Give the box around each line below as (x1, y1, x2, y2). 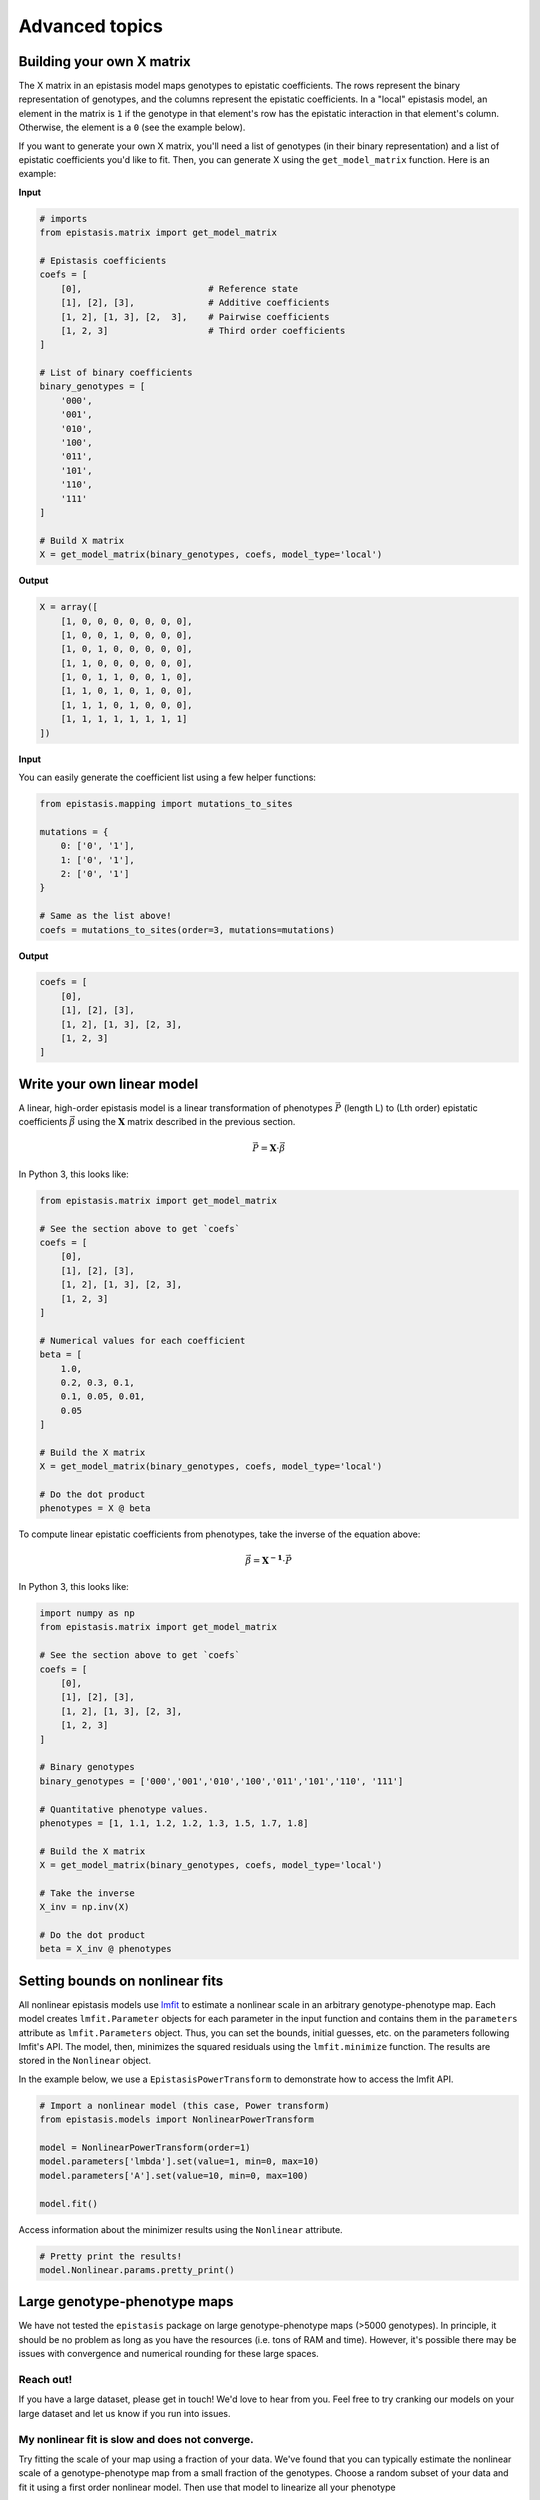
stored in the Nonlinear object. (18, 2055, 152, 2067)
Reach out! (18, 2372, 73, 2386)
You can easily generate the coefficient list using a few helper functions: (18, 771, 317, 784)
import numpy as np (39, 1608, 135, 1619)
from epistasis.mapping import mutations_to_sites (39, 798, 294, 809)
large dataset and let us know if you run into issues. (18, 2407, 231, 2419)
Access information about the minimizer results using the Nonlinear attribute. (18, 2223, 344, 2235)
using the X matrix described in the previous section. (77, 1116, 296, 1128)
